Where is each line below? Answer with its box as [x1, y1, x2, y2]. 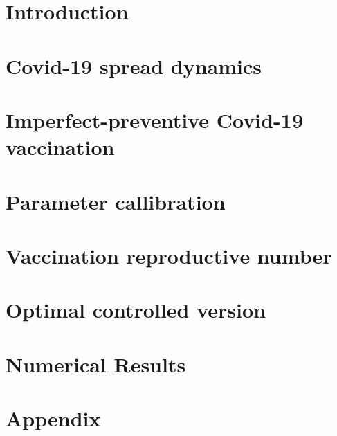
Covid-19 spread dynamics [6, 51, 262, 80]
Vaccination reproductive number [6, 241, 332, 269]
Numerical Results [6, 349, 186, 378]
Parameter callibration [6, 187, 226, 215]
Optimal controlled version [6, 296, 266, 324]
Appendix [6, 404, 101, 432]
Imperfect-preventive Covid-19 [6, 105, 303, 134]
